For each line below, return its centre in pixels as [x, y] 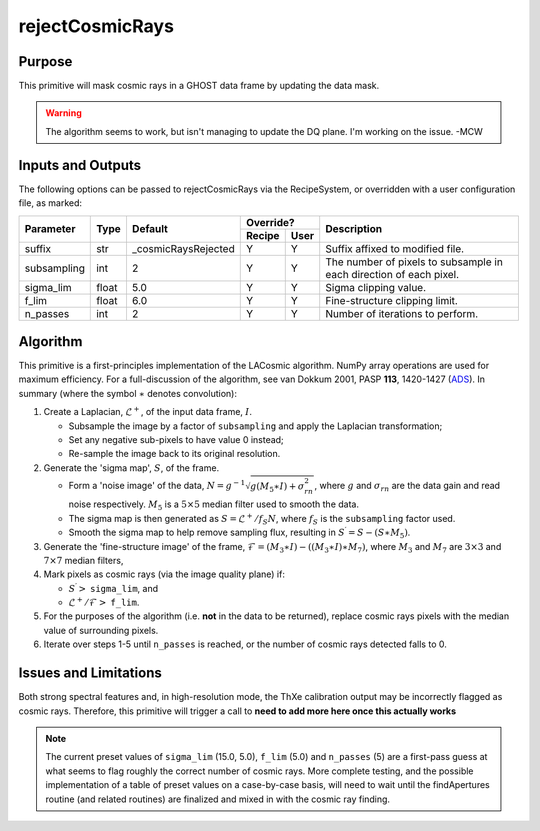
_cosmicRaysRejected [183, 248]
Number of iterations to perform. [402, 313]
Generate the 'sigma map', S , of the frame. [131, 467]
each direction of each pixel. [392, 274]
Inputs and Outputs [80, 165]
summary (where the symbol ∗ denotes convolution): [127, 393]
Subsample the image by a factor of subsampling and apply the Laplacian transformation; [255, 426]
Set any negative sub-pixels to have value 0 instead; [176, 439]
